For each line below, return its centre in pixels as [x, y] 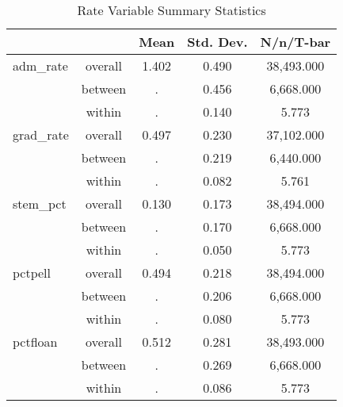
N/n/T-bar [295, 42]
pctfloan [35, 342]
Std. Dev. [217, 42]
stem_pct [40, 203]
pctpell [32, 273]
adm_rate [40, 65]
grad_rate [41, 134]
